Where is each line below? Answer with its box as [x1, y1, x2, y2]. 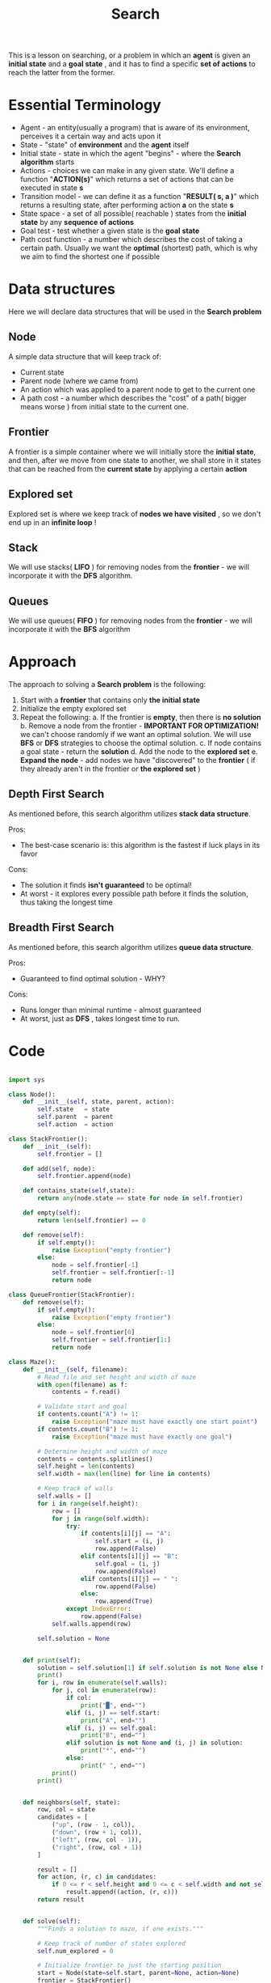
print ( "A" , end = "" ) [80, 1716, 147, 1724]
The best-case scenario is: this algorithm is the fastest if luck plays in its [19, 840, 261, 850]
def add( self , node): [23, 1164, 95, 1173]
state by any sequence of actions [19, 218, 135, 227]
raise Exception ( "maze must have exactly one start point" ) [51, 1417, 258, 1426]
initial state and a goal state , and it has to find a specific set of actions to [8, 59, 256, 69]
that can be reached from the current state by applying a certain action [8, 464, 248, 473]
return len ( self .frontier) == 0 [37, 1216, 147, 1224]
